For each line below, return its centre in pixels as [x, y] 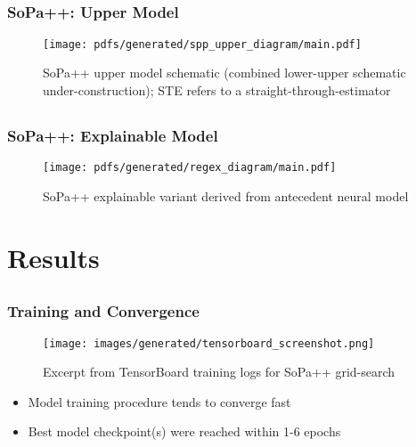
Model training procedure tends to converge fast [159, 401]
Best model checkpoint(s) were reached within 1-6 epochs [184, 431]
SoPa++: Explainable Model [113, 135]
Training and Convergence [103, 311]
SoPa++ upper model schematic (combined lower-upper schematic [224, 73]
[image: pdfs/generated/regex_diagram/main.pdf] [190, 168]
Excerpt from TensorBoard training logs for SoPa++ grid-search [219, 372]
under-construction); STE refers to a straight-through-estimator [217, 89]
